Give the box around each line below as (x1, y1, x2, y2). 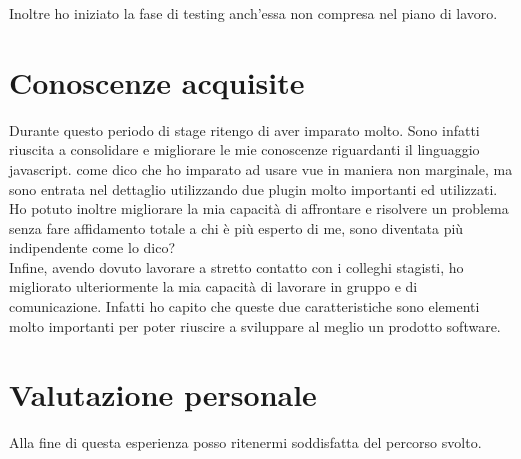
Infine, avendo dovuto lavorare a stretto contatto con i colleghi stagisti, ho (9, 256, 464, 277)
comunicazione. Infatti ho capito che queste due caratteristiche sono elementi (9, 296, 480, 317)
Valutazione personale (9, 374, 317, 415)
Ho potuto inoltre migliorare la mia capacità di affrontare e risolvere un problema (9, 198, 509, 219)
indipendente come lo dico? (9, 237, 176, 258)
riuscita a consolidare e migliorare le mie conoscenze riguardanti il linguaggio (9, 139, 480, 160)
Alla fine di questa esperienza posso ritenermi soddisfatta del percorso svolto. (9, 432, 482, 453)
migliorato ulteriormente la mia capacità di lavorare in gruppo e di (9, 276, 418, 297)
